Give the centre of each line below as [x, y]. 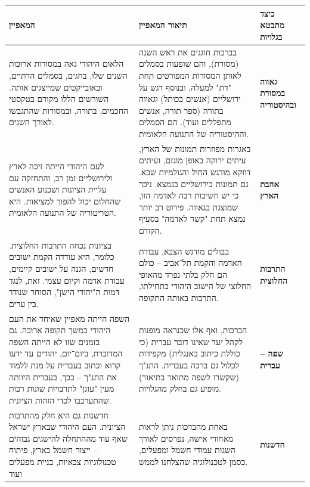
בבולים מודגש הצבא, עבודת [184, 251]
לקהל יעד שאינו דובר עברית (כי [190, 341]
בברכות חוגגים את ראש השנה [188, 52]
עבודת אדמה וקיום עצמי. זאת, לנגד [67, 280]
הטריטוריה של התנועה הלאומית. [63, 213]
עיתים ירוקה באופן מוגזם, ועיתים [192, 160]
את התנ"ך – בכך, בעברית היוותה [63, 376]
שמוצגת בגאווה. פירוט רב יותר [188, 207]
